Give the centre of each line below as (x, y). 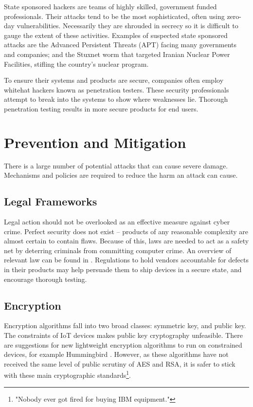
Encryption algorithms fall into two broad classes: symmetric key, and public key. (125, 325)
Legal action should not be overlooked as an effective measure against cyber (117, 222)
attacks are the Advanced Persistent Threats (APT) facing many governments (120, 45)
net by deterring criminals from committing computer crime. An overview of (118, 250)
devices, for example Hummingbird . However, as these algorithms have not (116, 354)
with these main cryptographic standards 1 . (67, 374)
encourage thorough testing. (45, 279)
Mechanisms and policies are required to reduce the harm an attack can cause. (121, 175)
